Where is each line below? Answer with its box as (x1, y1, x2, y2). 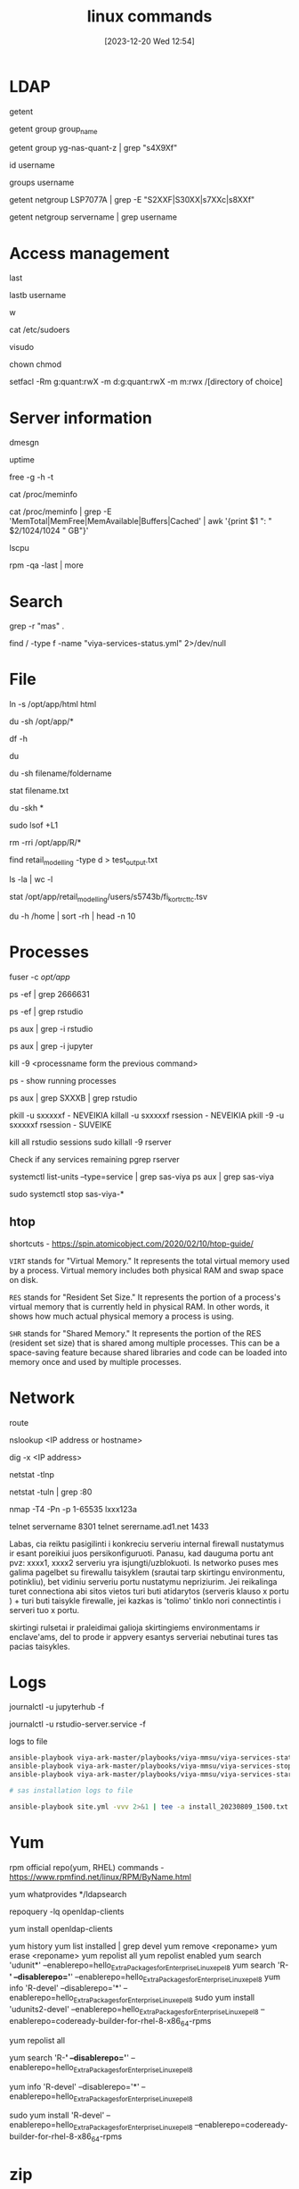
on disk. (9, 1274, 38, 1285)
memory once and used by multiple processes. (9, 1356, 182, 1367)
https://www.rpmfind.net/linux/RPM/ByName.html (9, 1871, 191, 1882)
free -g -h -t (9, 471, 54, 483)
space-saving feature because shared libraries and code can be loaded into (9, 1346, 287, 1358)
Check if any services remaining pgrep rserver (9, 1153, 180, 1164)
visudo (9, 342, 34, 353)
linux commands (86, 6, 213, 27)
